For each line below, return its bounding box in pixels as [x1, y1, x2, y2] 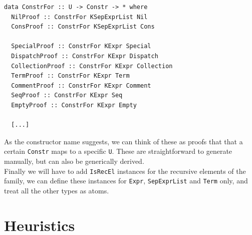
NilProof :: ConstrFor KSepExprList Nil [11, 13, 148, 21]
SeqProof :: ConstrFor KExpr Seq [11, 92, 123, 99]
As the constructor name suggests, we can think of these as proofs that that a [4, 136, 243, 146]
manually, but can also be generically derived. [4, 155, 144, 166]
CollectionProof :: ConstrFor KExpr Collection [11, 62, 173, 70]
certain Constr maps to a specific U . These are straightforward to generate [4, 146, 232, 156]
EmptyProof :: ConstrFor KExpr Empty [11, 101, 137, 109]
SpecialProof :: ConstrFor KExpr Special [11, 43, 151, 50]
